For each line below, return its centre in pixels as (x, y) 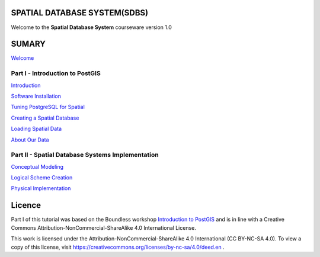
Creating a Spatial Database (45, 118)
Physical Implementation (41, 188)
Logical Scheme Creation (42, 178)
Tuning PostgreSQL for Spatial (48, 107)
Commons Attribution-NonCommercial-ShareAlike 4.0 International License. (104, 227)
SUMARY (28, 44)
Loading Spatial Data (36, 129)
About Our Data (30, 140)
